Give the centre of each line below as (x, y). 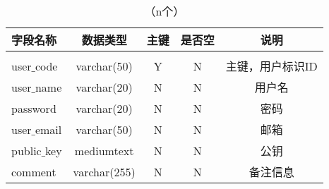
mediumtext (104, 150)
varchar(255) (104, 171)
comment (34, 171)
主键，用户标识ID (271, 66)
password (34, 108)
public (26, 150)
